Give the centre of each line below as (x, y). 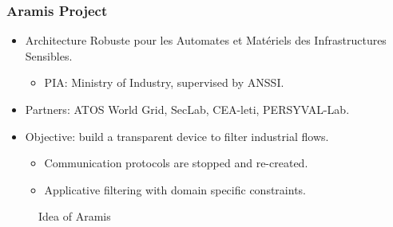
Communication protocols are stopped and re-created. (176, 163)
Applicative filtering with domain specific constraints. (175, 189)
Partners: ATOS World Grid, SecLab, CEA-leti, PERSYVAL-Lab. (187, 109)
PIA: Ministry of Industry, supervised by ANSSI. (164, 82)
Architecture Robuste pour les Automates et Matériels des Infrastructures (206, 40)
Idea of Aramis (75, 216)
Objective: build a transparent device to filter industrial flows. (177, 136)
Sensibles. (49, 55)
